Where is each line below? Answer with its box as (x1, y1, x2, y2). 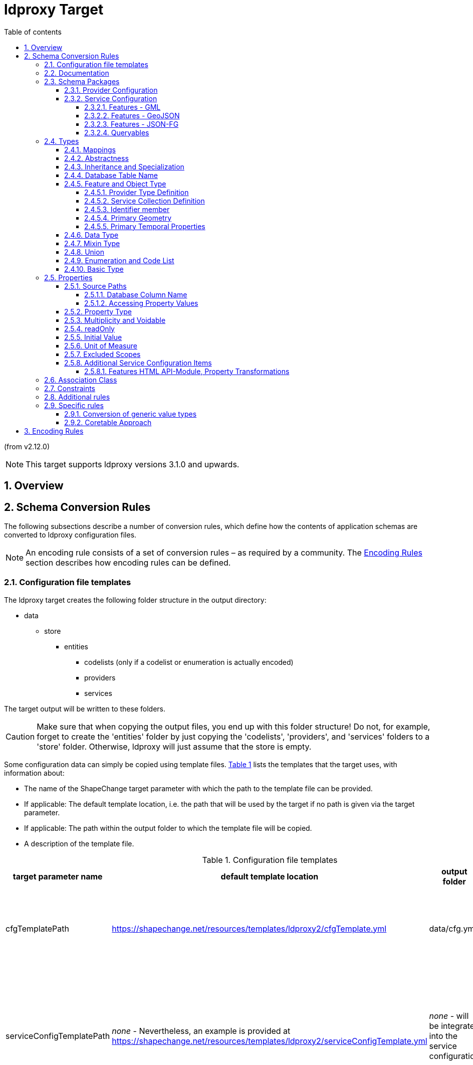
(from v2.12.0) (4, 442, 50, 451)
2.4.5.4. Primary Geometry (84, 213, 172, 222)
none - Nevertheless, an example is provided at (112, 1025, 291, 1036)
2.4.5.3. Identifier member (84, 205, 170, 214)
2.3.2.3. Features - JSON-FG (84, 119, 179, 128)
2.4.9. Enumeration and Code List (64, 256, 174, 265)
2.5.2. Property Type (64, 307, 132, 316)
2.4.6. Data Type (64, 230, 119, 239)
